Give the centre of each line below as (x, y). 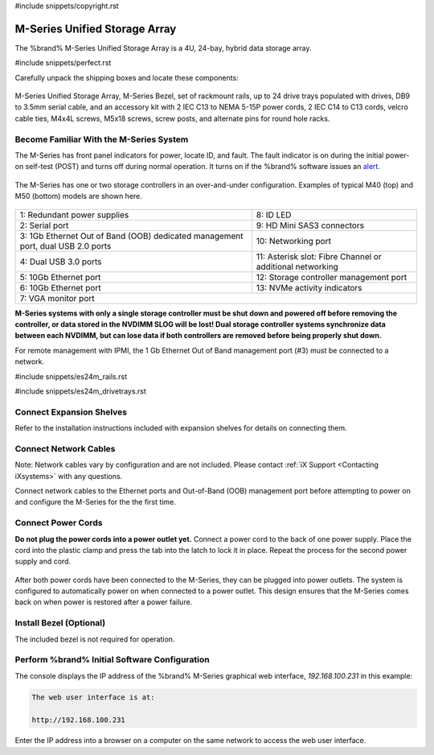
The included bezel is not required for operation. (95, 639)
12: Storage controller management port (332, 277)
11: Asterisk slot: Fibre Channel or (319, 256)
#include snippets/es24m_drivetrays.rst (80, 391)
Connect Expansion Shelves (71, 412)
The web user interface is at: (94, 697)
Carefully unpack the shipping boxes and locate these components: (127, 77)
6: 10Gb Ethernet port (60, 287)
